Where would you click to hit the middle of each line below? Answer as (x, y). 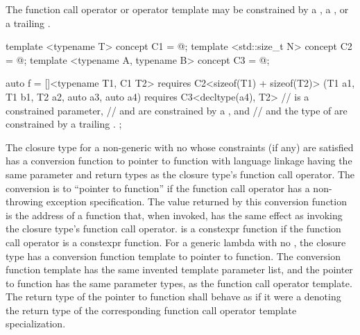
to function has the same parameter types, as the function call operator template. (179, 283)
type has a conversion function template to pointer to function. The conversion (173, 256)
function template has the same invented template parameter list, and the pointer (179, 269)
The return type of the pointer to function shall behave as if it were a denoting (173, 297)
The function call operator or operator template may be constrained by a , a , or (177, 9)
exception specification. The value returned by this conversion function (196, 201)
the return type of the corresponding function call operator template (151, 310)
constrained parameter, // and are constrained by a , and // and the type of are (177, 110)
